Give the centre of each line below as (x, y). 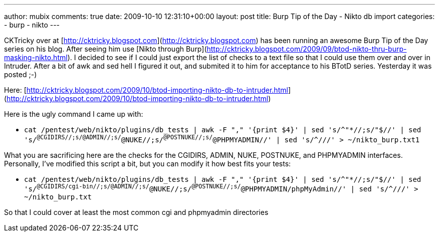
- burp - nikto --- (32, 25)
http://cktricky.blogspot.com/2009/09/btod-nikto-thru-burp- (307, 49)
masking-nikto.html (36, 57)
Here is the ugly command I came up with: (74, 114)
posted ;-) (21, 74)
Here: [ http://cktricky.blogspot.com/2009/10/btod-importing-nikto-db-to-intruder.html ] (147, 90)
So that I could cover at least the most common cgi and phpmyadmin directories (136, 212)
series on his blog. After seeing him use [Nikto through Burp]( (105, 49)
